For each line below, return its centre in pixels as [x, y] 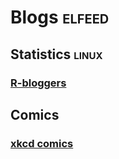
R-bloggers [38, 83]
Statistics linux [56, 54]
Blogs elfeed [60, 17]
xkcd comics [42, 143]
